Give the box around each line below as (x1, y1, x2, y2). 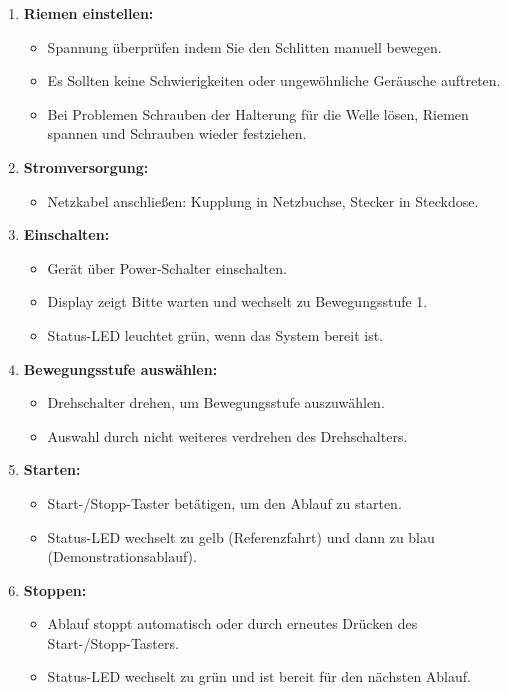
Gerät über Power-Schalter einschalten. (47, 257, 287, 278)
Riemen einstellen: (23, 3, 154, 23)
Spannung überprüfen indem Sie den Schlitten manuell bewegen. (47, 36, 442, 57)
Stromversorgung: (23, 156, 149, 177)
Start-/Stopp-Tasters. (47, 632, 179, 653)
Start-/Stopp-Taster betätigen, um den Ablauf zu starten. (47, 492, 402, 513)
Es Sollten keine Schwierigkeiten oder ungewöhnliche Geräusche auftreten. (47, 70, 501, 91)
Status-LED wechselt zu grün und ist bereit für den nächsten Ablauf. (47, 666, 471, 687)
